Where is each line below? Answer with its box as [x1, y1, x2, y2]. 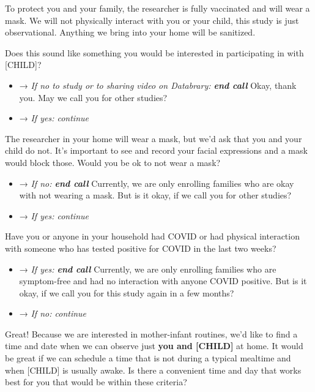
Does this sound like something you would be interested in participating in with [5, 46, 304, 59]
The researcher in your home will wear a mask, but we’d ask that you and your [5, 132, 302, 145]
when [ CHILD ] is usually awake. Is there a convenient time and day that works [5, 363, 302, 376]
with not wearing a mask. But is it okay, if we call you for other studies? [19, 189, 292, 202]
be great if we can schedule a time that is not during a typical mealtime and [5, 352, 291, 364]
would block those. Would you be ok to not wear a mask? [5, 156, 221, 168]
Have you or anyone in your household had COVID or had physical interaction [5, 230, 300, 243]
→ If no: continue [19, 307, 87, 320]
